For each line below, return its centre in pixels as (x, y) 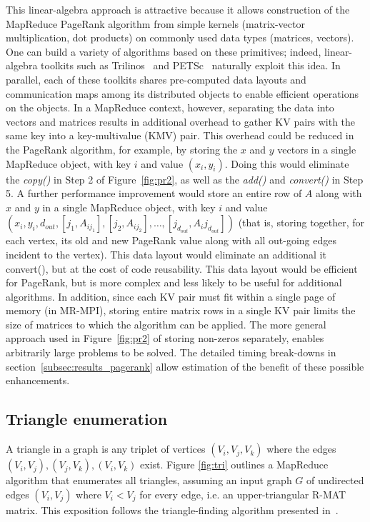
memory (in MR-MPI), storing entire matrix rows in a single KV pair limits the (181, 310)
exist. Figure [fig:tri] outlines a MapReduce (234, 465)
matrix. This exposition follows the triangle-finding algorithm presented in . (172, 510)
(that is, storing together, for (301, 222)
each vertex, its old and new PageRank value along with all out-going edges (171, 240)
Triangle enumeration (87, 419)
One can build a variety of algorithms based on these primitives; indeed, (164, 51)
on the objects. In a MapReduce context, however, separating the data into (170, 107)
